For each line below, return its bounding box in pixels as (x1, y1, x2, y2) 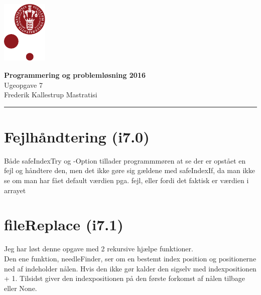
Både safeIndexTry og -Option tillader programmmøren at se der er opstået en (4, 155, 246, 166)
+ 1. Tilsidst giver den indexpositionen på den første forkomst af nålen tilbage (4, 273, 245, 283)
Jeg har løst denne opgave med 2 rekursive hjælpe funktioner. (4, 243, 193, 254)
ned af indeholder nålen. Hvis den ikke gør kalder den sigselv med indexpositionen (4, 263, 256, 273)
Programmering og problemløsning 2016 (4, 69, 146, 80)
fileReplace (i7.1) (4, 214, 123, 235)
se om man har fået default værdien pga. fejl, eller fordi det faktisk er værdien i (4, 175, 249, 186)
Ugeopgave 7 (4, 79, 43, 90)
